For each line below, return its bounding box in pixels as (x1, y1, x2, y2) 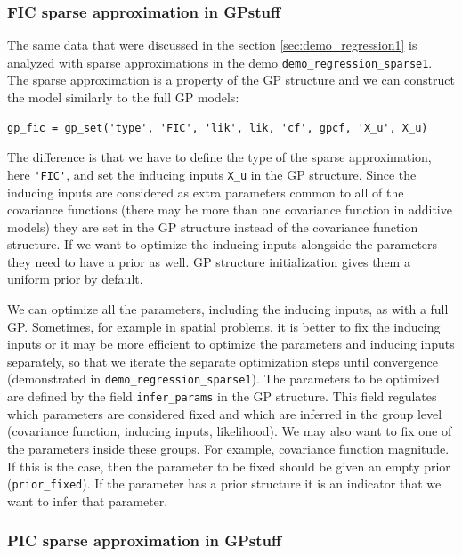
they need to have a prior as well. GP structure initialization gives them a (7, 252, 410, 270)
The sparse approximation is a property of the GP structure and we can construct (7, 70, 456, 89)
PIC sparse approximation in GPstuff (7, 529, 282, 552)
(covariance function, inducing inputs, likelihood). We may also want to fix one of (7, 422, 452, 440)
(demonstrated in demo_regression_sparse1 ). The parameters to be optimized (7, 369, 440, 388)
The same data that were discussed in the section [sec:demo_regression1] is (7, 36, 417, 54)
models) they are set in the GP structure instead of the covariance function (7, 217, 418, 236)
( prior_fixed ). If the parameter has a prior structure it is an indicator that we (7, 474, 442, 493)
